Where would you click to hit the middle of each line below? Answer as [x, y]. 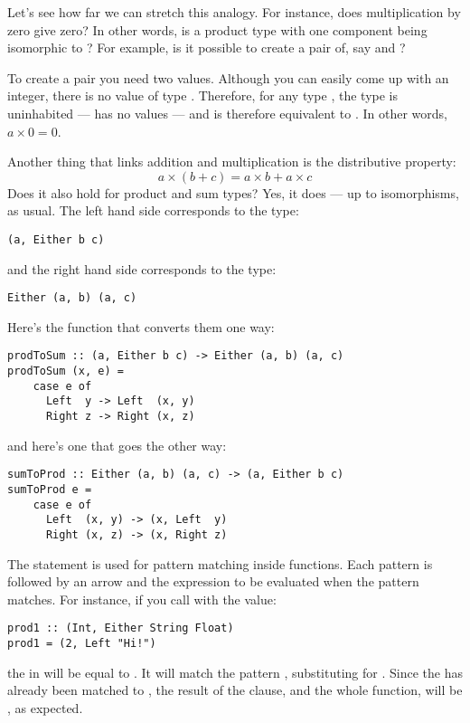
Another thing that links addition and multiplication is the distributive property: [232, 162]
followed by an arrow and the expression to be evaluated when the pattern [213, 581]
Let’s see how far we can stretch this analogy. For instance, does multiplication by [234, 12]
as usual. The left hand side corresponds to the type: [153, 210]
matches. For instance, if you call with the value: [142, 599]
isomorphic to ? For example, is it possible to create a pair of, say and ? [207, 48]
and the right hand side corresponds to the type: [142, 268]
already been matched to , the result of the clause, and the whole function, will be [235, 690]
